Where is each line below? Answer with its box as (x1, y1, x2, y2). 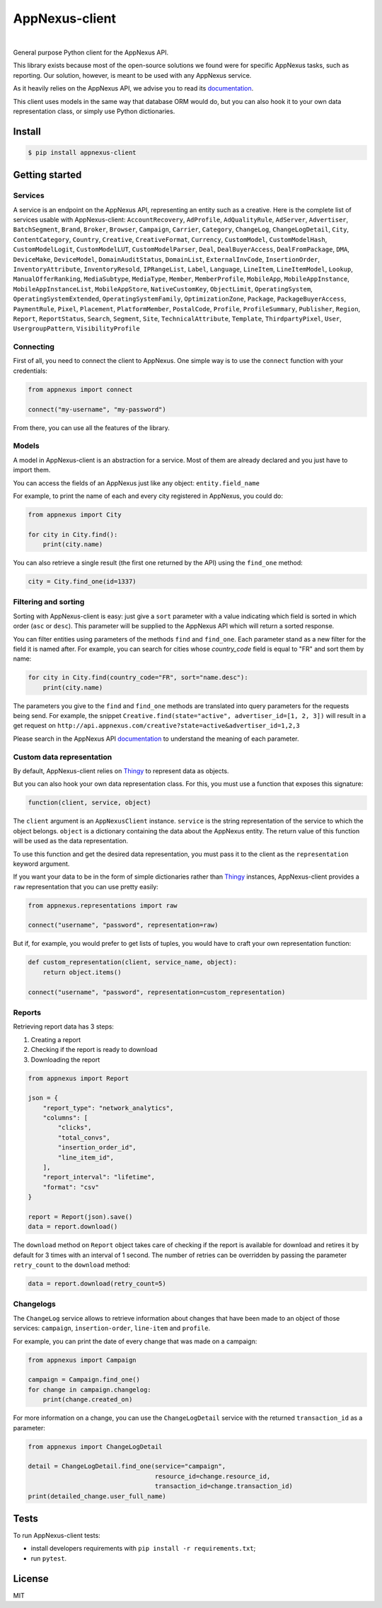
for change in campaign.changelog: (28, 1385, 151, 1394)
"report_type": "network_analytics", (42, 1104, 174, 1112)
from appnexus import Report (28, 1074, 129, 1082)
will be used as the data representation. (13, 837, 129, 845)
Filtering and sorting (13, 597, 85, 607)
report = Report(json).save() (28, 1213, 133, 1220)
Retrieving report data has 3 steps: (13, 1022, 115, 1031)
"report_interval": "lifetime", (42, 1173, 156, 1181)
